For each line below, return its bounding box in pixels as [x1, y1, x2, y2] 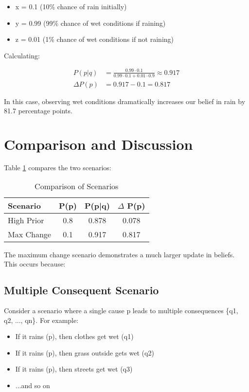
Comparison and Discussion [4, 134, 193, 154]
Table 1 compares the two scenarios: [4, 162, 111, 173]
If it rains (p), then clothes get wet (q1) [15, 331, 134, 341]
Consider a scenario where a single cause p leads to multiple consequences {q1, [4, 305, 238, 316]
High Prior [8, 214, 44, 226]
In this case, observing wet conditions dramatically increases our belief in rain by [4, 96, 246, 106]
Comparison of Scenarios [35, 180, 119, 192]
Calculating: [4, 50, 40, 60]
